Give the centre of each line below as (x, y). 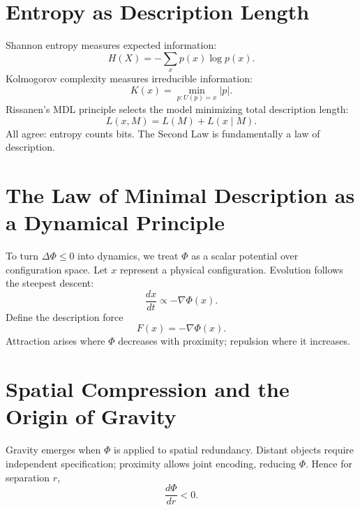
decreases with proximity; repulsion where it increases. (234, 341)
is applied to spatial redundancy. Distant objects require (234, 450)
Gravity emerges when (53, 450)
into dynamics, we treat (128, 256)
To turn (22, 256)
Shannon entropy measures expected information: (111, 45)
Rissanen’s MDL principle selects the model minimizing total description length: (177, 108)
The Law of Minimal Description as (180, 194)
